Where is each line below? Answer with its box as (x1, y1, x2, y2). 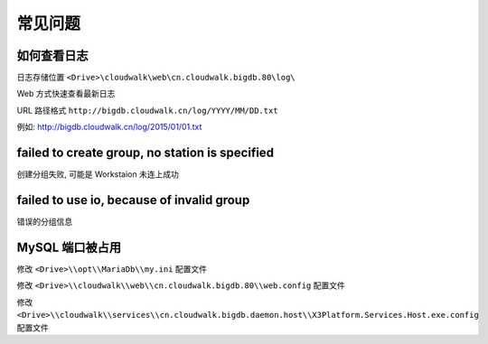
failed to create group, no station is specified (16, 145, 275, 161)
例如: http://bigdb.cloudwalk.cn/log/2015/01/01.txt (16, 122, 202, 133)
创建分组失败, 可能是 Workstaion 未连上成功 (16, 169, 180, 180)
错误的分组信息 (16, 217, 72, 228)
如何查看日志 (16, 48, 89, 63)
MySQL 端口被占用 (16, 239, 122, 255)
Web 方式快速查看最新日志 (16, 88, 116, 99)
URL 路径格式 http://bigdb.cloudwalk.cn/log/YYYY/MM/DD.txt (16, 105, 279, 116)
